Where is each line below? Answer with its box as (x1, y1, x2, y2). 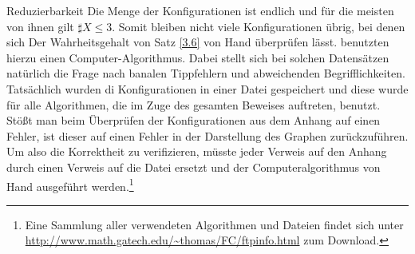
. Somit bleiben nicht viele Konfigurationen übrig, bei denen (112, 18, 405, 34)
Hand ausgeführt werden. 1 (6, 175, 134, 194)
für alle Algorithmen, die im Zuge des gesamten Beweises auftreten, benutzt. (6, 96, 381, 113)
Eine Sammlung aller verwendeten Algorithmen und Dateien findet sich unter (25, 216, 404, 232)
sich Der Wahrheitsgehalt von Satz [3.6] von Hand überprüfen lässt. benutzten (6, 34, 389, 50)
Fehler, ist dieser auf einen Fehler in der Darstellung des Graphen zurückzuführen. (6, 127, 409, 144)
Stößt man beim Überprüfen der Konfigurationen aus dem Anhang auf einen (6, 112, 381, 129)
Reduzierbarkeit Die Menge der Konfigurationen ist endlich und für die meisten (6, 2, 394, 18)
